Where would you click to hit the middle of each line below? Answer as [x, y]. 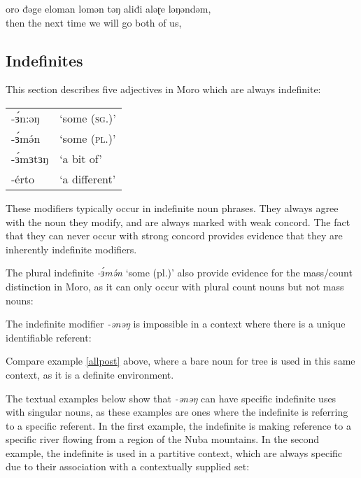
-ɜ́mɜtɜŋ [30, 158]
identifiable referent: [49, 337]
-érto [23, 178]
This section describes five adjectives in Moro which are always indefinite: [163, 89]
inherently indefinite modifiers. [71, 249]
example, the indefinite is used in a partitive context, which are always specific [174, 452]
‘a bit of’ [81, 158]
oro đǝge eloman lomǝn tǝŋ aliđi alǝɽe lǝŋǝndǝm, [108, 8]
